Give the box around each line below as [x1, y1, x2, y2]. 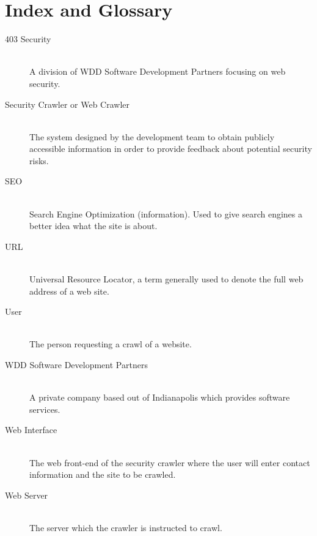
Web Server [5, 488, 48, 501]
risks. [29, 154, 49, 167]
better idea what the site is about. [29, 219, 158, 232]
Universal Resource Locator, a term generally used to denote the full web [29, 273, 304, 285]
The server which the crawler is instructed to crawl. [29, 521, 222, 534]
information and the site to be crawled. [29, 468, 176, 481]
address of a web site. [29, 284, 109, 297]
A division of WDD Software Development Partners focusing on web [29, 65, 286, 78]
